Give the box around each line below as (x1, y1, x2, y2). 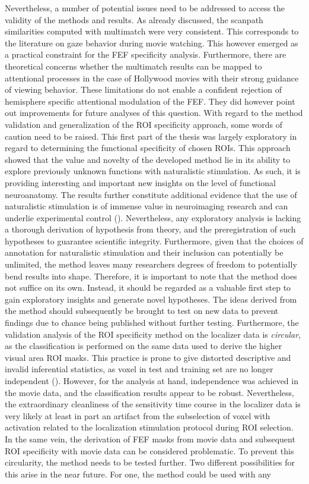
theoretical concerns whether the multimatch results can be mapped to (5, 59, 262, 72)
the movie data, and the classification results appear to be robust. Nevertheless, (5, 386, 294, 398)
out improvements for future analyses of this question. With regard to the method (5, 106, 303, 119)
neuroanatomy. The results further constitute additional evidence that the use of (5, 188, 297, 200)
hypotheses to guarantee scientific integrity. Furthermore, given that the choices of (5, 234, 304, 247)
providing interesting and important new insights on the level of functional (5, 176, 276, 188)
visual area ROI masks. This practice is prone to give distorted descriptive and (5, 351, 291, 363)
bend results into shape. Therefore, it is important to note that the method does (5, 269, 297, 282)
